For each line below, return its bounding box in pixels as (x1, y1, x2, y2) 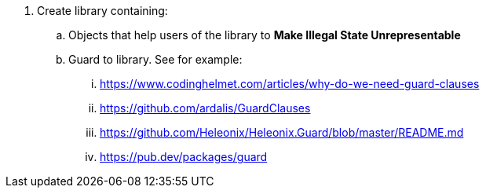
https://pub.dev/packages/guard (100, 150, 268, 163)
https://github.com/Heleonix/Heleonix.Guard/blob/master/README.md (100, 126, 464, 139)
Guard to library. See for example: (68, 53, 243, 66)
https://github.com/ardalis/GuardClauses (100, 101, 311, 115)
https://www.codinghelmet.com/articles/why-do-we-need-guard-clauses (100, 77, 480, 90)
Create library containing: (37, 4, 168, 17)
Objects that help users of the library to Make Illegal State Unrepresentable (68, 28, 461, 42)
